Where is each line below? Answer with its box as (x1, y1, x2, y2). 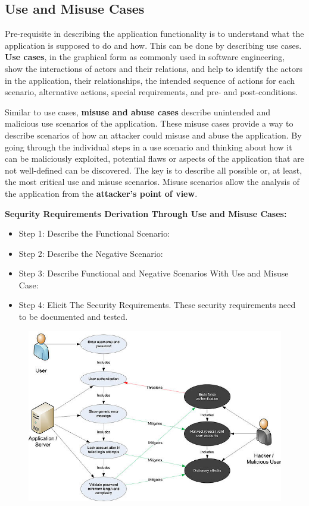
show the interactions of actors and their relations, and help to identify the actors (5, 62, 302, 74)
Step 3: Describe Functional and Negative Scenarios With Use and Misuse (18, 267, 289, 279)
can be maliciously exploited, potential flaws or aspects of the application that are (5, 152, 304, 165)
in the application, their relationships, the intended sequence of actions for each (5, 74, 295, 86)
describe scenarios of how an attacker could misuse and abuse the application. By (5, 128, 302, 141)
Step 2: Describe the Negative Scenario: (18, 247, 163, 259)
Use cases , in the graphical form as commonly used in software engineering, (5, 51, 285, 63)
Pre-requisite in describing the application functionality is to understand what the (5, 27, 304, 40)
